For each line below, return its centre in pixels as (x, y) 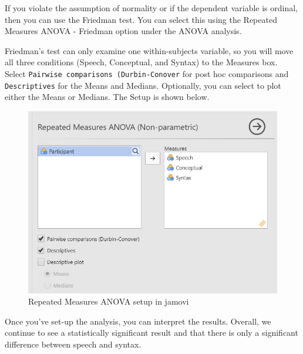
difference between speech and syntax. (73, 344)
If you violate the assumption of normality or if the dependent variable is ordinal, (151, 8)
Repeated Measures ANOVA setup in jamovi (109, 301)
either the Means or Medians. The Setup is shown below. (107, 97)
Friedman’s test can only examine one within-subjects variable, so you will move (149, 50)
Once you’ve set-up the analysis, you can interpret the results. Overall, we (138, 321)
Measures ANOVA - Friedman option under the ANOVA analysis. (123, 31)
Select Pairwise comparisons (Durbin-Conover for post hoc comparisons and (147, 73)
